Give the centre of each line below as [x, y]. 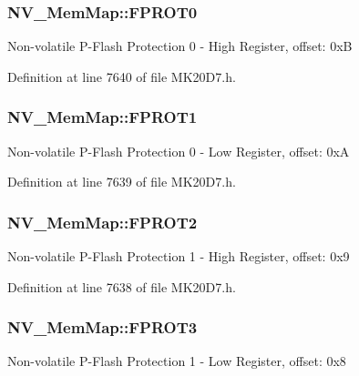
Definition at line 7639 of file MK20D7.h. [122, 182]
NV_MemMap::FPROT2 [103, 222]
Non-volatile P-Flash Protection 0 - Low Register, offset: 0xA [179, 151]
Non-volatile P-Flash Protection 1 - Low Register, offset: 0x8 [177, 361]
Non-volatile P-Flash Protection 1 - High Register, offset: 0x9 [179, 256]
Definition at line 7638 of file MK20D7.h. [122, 286]
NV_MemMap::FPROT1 [103, 117]
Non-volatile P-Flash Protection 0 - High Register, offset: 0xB [180, 46]
